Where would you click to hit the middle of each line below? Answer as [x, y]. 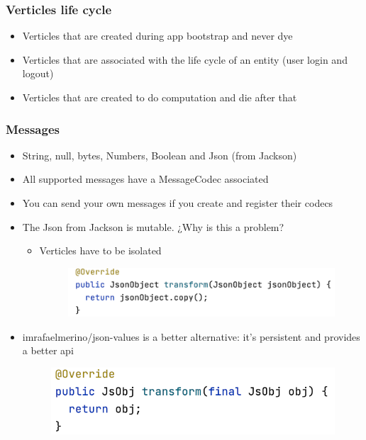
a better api [48, 350]
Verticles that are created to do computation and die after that [160, 97]
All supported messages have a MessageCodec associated [145, 179]
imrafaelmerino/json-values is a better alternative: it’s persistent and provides [191, 336]
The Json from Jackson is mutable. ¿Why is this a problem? [153, 226]
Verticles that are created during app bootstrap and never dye [157, 36]
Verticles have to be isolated [100, 250]
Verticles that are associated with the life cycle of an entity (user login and [185, 59]
